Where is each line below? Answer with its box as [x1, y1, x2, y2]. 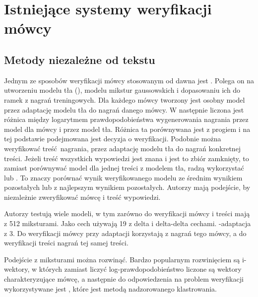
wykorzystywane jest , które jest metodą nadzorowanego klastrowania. [4, 283, 217, 294]
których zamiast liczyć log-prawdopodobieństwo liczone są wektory [39, 264, 242, 274]
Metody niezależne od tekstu [4, 52, 155, 67]
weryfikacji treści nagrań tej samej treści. [4, 238, 129, 248]
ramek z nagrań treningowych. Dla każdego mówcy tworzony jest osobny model [4, 94, 245, 105]
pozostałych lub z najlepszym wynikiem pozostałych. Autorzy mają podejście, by [4, 182, 251, 192]
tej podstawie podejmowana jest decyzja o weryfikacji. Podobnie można [4, 133, 221, 144]
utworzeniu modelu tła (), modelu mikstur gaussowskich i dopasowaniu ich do [4, 85, 241, 95]
